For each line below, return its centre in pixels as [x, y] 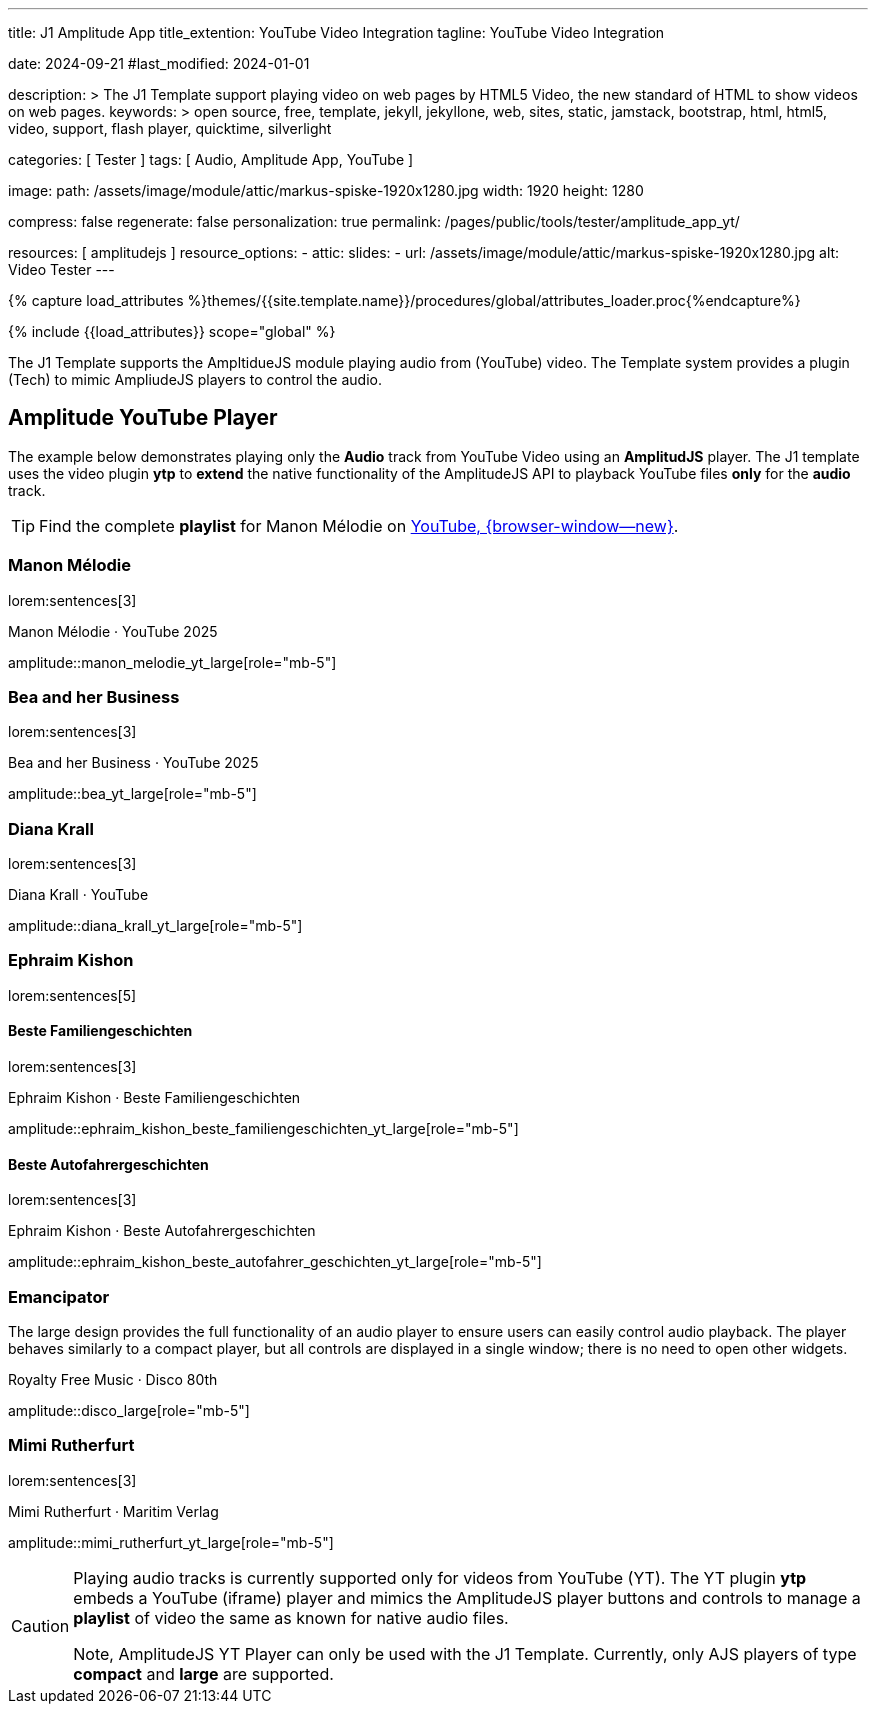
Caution [40, 1625]
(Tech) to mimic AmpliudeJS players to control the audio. [195, 379]
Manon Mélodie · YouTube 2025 [113, 631]
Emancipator [59, 1296]
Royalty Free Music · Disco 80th [113, 1380]
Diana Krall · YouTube [78, 895]
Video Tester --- [61, 269]
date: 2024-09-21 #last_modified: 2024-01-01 [159, 63]
